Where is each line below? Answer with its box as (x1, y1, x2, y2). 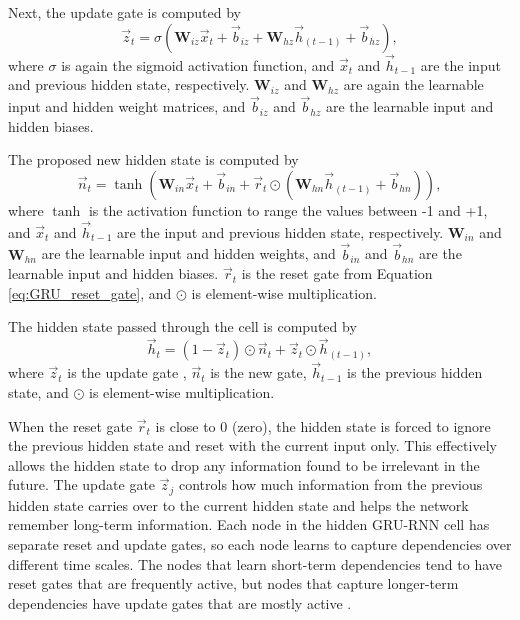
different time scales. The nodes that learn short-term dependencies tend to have (8, 553, 502, 574)
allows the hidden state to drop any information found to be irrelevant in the (8, 454, 480, 475)
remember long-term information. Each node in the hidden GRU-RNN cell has (8, 514, 490, 535)
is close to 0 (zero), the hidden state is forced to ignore (155, 415, 491, 436)
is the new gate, (210, 362, 307, 383)
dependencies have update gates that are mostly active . (8, 592, 352, 613)
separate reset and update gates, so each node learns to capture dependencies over (8, 534, 512, 555)
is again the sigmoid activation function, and (61, 54, 335, 75)
